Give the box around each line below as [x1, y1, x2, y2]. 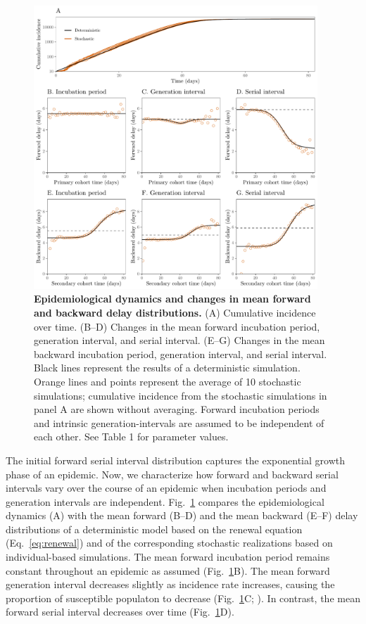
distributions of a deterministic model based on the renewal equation [6, 521, 303, 536]
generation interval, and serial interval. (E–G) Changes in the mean [34, 333, 325, 348]
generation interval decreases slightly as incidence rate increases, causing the [6, 577, 335, 592]
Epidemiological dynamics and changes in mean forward [34, 291, 311, 306]
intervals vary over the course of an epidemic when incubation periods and [6, 480, 327, 495]
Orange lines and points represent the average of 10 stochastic [34, 374, 301, 388]
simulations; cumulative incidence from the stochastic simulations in [34, 388, 327, 402]
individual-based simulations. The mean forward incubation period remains [6, 549, 330, 564]
